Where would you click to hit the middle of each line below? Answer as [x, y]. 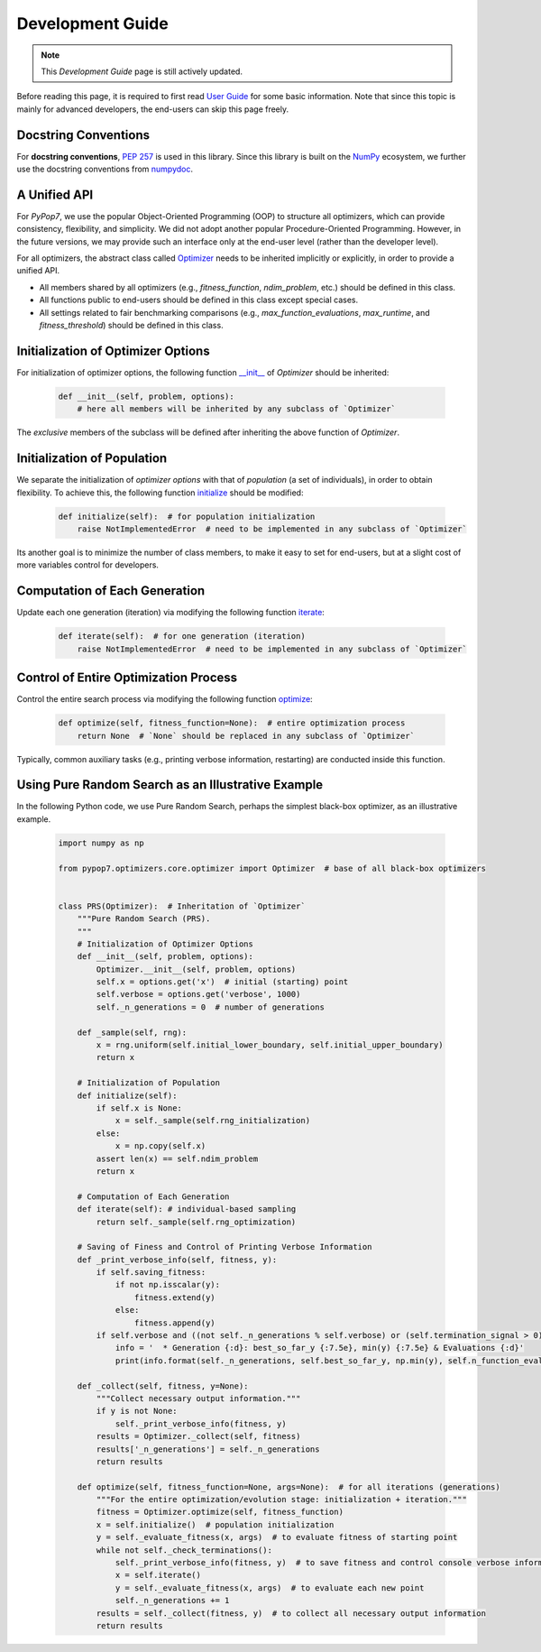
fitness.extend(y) [174, 1297]
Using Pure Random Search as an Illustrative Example [170, 785]
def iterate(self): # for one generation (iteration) [182, 637]
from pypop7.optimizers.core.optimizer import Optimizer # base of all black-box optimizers [272, 868]
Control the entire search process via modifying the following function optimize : [165, 699]
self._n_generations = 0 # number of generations [210, 1007]
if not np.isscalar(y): [168, 1285]
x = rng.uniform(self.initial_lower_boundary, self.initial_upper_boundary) [270, 1045]
